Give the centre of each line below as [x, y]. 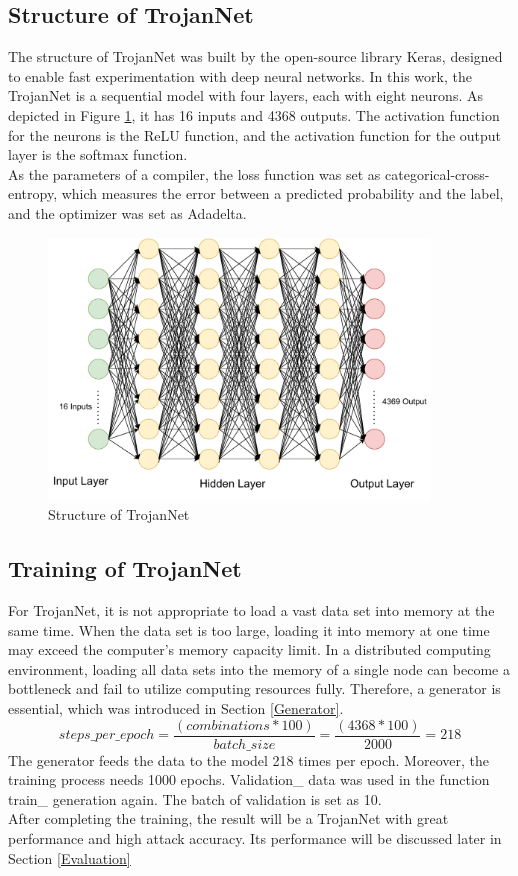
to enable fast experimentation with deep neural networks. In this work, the [240, 75]
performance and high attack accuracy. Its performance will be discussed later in [255, 838]
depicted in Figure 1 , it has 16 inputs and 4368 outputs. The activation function [254, 114]
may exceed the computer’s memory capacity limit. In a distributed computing [249, 649]
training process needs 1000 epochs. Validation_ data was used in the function [249, 779]
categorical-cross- [437, 173]
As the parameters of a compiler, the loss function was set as [194, 173]
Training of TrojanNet [125, 568]
